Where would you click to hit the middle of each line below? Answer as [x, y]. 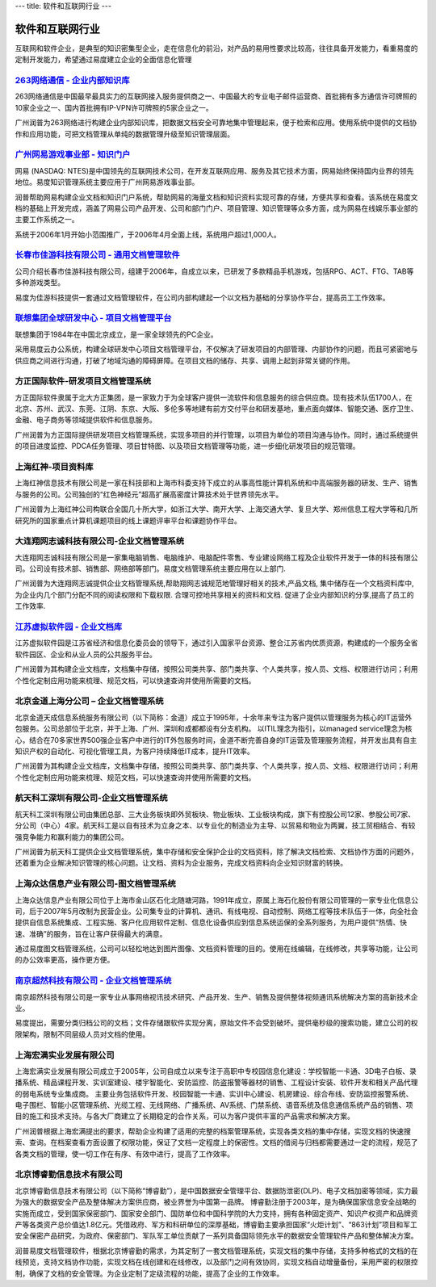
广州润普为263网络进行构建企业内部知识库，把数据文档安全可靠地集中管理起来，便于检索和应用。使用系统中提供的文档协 [216, 123]
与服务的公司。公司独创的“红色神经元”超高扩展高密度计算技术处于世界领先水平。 [149, 494]
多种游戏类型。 [40, 283]
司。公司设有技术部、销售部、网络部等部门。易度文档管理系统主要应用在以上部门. [151, 568]
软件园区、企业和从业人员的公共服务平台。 [86, 654]
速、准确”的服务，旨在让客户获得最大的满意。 [91, 933]
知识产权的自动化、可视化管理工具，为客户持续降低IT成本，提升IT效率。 [134, 751]
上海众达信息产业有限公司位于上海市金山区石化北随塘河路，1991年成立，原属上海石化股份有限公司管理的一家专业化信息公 [217, 899]
